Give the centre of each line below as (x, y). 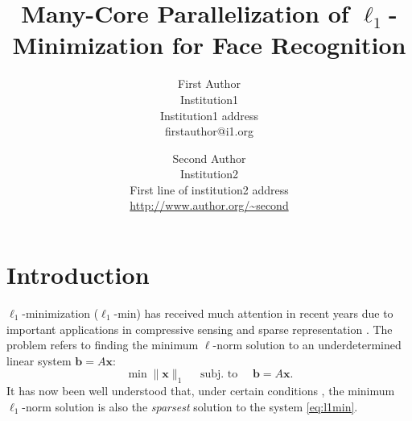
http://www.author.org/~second (209, 205)
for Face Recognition (289, 45)
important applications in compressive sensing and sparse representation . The (200, 329)
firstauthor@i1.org (209, 131)
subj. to (219, 375)
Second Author (209, 158)
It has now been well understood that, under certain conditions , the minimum (201, 391)
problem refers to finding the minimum (103, 345)
